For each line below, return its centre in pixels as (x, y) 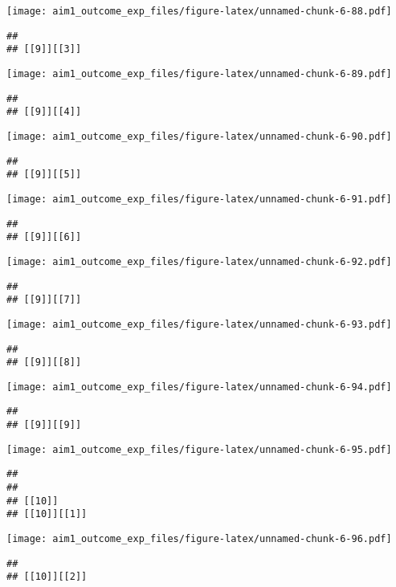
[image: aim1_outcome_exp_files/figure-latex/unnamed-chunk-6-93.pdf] (199, 324)
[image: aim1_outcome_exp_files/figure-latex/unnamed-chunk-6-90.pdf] (199, 136)
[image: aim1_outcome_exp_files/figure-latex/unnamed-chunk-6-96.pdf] (199, 539)
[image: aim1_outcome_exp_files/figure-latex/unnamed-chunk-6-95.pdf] (199, 449)
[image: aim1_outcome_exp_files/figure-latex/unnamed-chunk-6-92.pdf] (199, 261)
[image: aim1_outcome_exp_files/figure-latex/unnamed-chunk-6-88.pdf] (199, 11)
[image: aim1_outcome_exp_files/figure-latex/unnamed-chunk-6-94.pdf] (199, 387)
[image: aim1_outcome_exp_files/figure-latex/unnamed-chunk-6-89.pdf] (199, 73)
